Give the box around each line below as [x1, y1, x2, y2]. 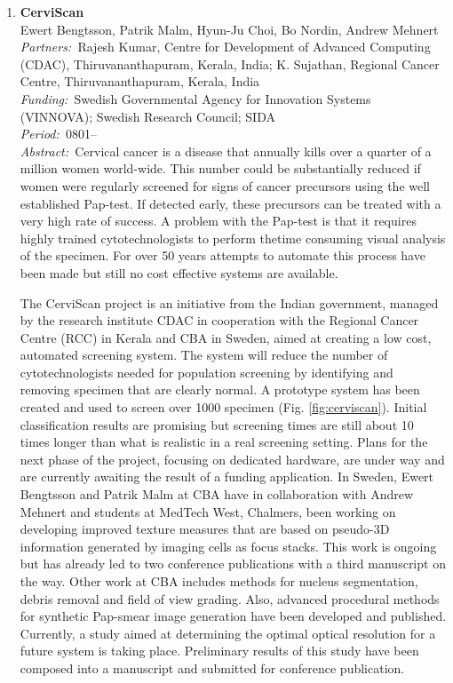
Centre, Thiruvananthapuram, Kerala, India [20, 72, 260, 91]
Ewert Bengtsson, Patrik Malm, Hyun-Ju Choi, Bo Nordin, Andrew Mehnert [20, 20, 439, 38]
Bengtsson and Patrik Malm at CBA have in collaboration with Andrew [20, 485, 414, 504]
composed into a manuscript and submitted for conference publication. [20, 658, 405, 677]
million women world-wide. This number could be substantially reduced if [20, 159, 421, 178]
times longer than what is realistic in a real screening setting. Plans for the [20, 433, 428, 451]
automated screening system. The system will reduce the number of [20, 345, 388, 364]
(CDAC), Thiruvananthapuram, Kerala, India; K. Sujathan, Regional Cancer [20, 54, 440, 73]
